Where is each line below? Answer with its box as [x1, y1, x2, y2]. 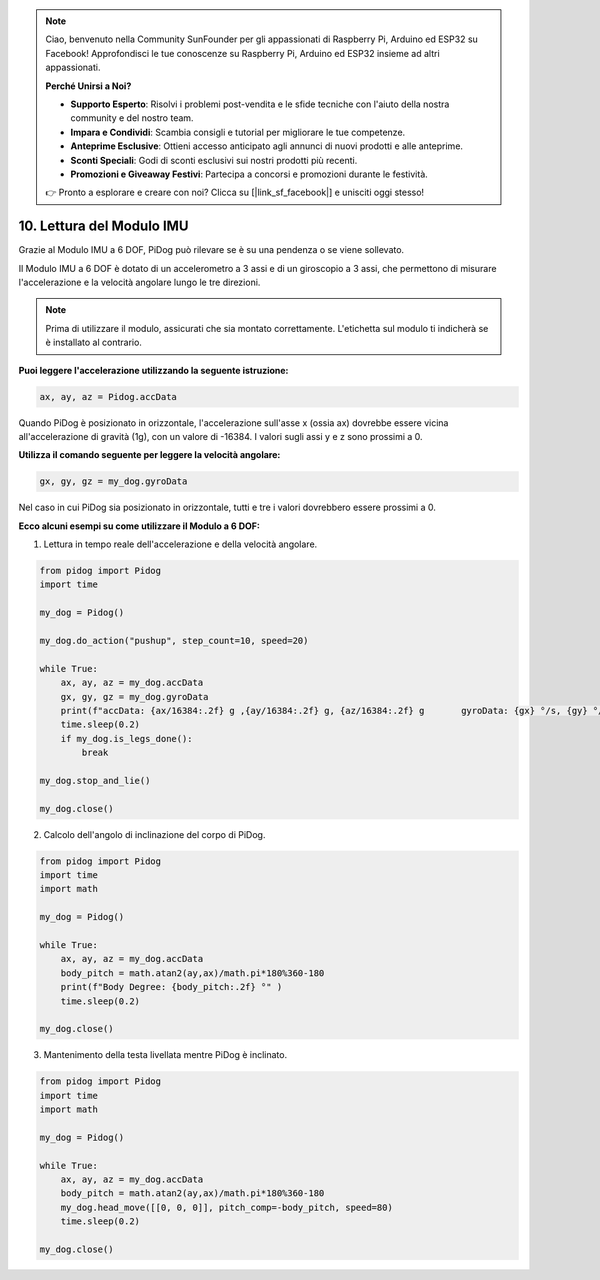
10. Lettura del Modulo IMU [18, 218, 189, 235]
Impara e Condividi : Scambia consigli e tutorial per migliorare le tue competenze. [70, 126, 406, 138]
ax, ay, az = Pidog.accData [39, 391, 177, 402]
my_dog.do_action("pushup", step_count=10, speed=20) [39, 635, 309, 646]
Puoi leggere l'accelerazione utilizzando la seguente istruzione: [18, 364, 289, 376]
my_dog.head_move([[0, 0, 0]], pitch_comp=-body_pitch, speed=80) [60, 1201, 394, 1213]
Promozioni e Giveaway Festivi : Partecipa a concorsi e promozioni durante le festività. [70, 168, 429, 180]
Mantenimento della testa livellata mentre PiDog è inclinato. [43, 1049, 288, 1061]
